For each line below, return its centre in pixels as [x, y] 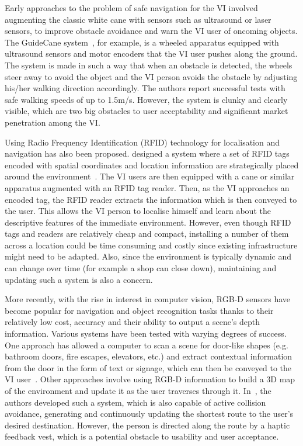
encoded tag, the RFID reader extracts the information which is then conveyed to [151, 199]
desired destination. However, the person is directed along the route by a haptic [147, 425]
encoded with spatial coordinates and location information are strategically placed [152, 165]
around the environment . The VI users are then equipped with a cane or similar [150, 176]
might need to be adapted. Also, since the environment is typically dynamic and [148, 256]
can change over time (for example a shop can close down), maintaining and [141, 268]
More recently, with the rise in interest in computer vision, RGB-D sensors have [148, 299]
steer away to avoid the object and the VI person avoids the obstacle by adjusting [151, 76]
